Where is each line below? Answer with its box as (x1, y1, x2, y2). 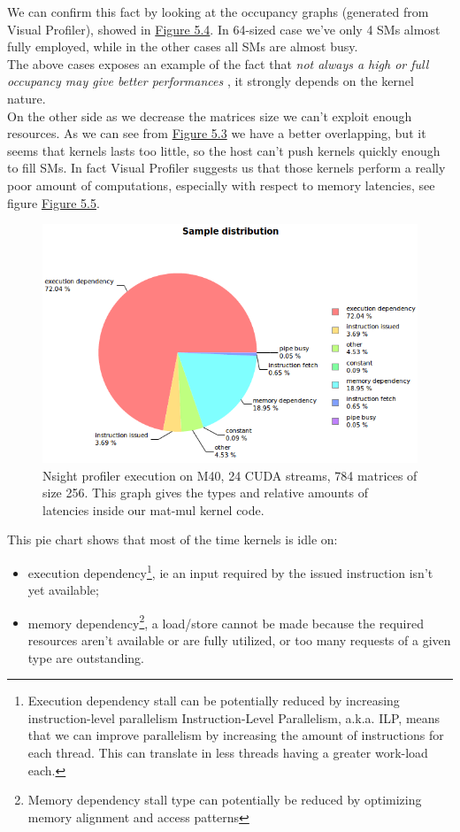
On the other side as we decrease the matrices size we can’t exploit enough (7, 106, 412, 125)
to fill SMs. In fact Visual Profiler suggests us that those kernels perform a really (7, 158, 446, 177)
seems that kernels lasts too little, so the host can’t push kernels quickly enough (7, 141, 441, 159)
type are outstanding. (27, 648, 144, 666)
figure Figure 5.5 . (7, 193, 100, 212)
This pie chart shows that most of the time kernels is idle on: (7, 530, 338, 549)
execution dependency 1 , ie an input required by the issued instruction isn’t (27, 560, 433, 582)
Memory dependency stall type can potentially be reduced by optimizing (27, 790, 422, 809)
